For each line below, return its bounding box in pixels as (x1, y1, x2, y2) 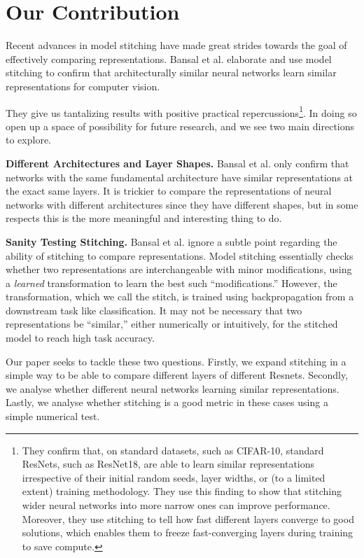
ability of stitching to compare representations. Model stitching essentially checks (6, 248, 353, 263)
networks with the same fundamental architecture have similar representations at (6, 169, 353, 184)
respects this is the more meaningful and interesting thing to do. (6, 211, 282, 225)
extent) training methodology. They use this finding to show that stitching (22, 484, 342, 498)
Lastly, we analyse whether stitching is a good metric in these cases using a (6, 395, 328, 410)
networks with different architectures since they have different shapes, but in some (6, 197, 358, 211)
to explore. (6, 132, 51, 147)
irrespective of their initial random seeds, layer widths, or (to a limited (22, 470, 325, 484)
